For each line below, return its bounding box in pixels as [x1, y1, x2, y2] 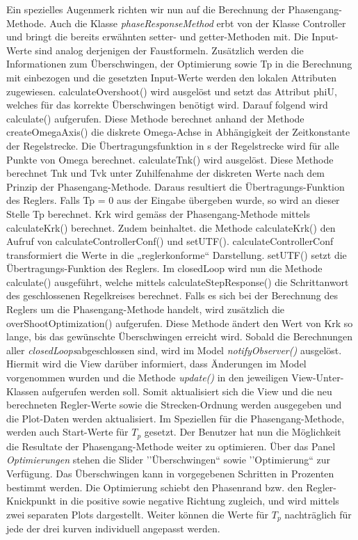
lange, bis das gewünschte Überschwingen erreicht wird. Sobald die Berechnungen [6, 329, 353, 344]
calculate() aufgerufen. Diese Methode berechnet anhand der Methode [6, 111, 304, 125]
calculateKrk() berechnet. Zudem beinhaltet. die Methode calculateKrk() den [6, 220, 336, 235]
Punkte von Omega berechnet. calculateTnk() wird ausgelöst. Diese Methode [6, 152, 334, 166]
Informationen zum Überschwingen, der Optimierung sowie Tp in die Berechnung [6, 56, 352, 71]
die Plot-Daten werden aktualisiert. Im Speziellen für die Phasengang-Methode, [6, 411, 345, 425]
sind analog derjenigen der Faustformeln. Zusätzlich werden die [35, 42, 304, 57]
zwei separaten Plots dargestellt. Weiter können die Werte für [6, 507, 269, 521]
